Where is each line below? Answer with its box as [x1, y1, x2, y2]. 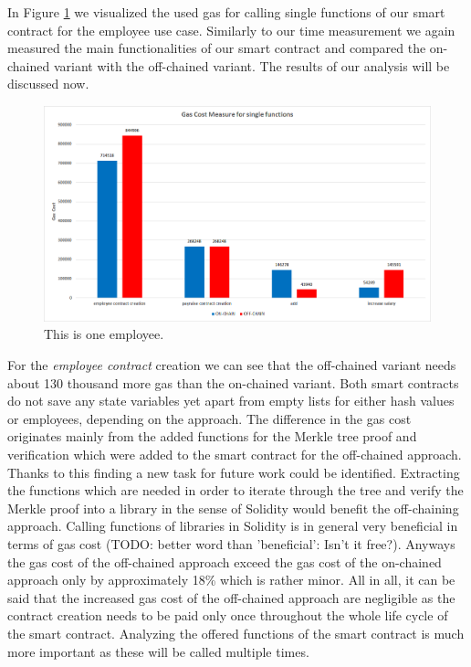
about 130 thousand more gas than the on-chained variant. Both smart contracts [7, 373, 459, 392]
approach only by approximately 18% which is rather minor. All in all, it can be [7, 570, 455, 589]
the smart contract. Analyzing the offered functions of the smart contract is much [7, 623, 465, 642]
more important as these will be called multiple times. [7, 641, 309, 661]
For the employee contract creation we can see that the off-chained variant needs [7, 355, 456, 375]
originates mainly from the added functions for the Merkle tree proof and [7, 427, 417, 446]
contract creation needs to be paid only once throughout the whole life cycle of [7, 606, 448, 625]
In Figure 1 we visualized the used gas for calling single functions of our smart [7, 3, 445, 21]
